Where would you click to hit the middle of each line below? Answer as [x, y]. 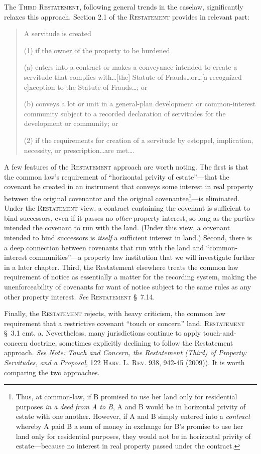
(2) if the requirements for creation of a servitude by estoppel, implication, [139, 140]
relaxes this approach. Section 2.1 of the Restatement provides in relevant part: [127, 16]
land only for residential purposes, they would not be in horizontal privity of [133, 436]
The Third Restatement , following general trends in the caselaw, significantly [124, 7]
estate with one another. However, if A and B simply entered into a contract [133, 416]
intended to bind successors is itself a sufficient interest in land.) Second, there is [128, 237]
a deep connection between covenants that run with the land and [104, 247]
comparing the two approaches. [52, 372]
